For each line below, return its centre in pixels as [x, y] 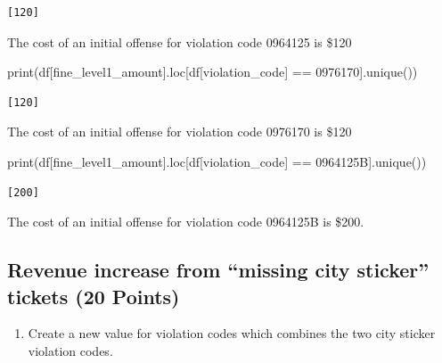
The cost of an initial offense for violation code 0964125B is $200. [186, 222]
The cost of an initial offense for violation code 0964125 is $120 [180, 41]
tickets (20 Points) [94, 296]
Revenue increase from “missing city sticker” [218, 270]
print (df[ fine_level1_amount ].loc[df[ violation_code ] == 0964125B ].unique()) [217, 161]
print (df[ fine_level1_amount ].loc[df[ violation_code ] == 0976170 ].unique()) [213, 72]
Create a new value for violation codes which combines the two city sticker [232, 333]
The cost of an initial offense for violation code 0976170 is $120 [180, 132]
